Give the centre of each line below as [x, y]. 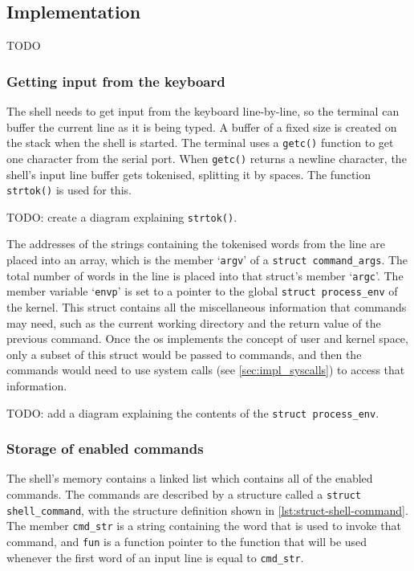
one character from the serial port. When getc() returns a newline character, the [207, 158]
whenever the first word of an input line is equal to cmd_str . [155, 557]
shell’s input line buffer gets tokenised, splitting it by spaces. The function [189, 174]
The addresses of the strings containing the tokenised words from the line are [196, 244]
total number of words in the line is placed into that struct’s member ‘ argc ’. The [205, 275]
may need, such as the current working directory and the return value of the [194, 322]
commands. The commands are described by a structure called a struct [184, 494]
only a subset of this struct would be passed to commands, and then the [184, 354]
